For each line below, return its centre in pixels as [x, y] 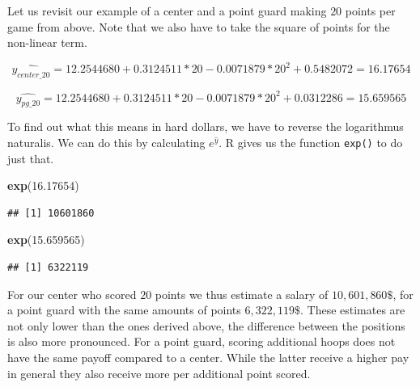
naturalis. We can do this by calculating [106, 142]
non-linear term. [47, 42]
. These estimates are [352, 310]
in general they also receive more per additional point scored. [159, 373]
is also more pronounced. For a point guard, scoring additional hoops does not [202, 341]
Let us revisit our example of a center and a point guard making [167, 11]
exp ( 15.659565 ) [46, 240]
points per [370, 11]
